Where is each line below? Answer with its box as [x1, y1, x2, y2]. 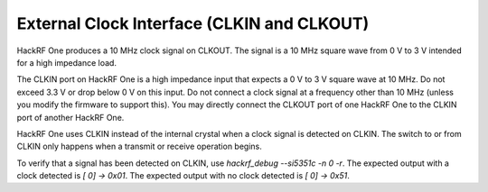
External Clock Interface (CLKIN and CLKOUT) [16, 14, 370, 33]
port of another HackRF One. [16, 112, 125, 123]
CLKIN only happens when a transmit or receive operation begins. [16, 141, 262, 152]
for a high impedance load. [16, 57, 117, 68]
